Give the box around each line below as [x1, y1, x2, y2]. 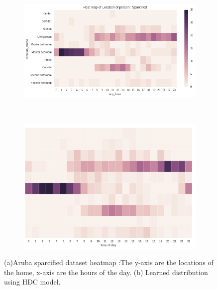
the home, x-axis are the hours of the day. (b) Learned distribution [4, 267, 208, 277]
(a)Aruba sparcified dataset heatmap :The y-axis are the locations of [4, 257, 214, 268]
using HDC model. [4, 277, 61, 287]
